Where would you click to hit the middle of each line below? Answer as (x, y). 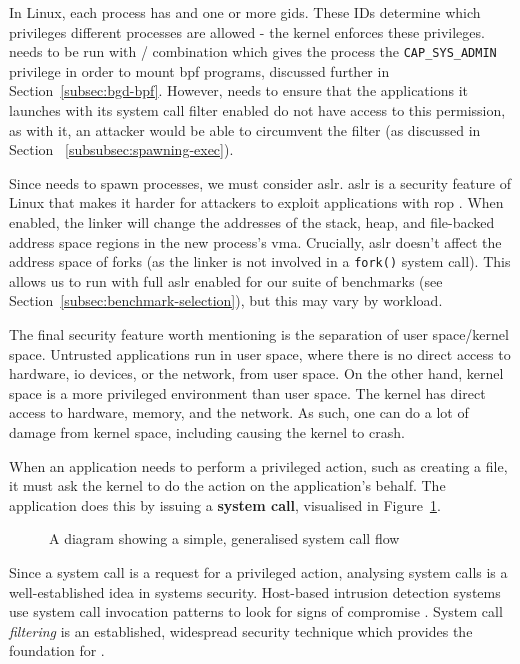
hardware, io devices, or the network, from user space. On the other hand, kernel (256, 373)
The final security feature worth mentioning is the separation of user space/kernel (259, 334)
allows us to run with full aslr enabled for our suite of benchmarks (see (226, 280)
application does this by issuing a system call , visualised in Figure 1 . (225, 504)
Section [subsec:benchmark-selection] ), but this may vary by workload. (226, 300)
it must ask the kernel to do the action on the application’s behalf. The (227, 485)
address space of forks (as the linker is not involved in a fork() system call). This (260, 261)
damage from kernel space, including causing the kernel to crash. (207, 432)
